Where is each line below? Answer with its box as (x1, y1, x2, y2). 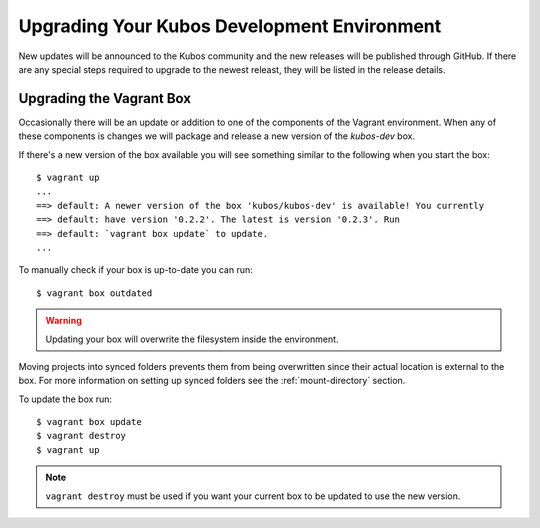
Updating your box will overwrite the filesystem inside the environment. (45, 333, 339, 345)
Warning (45, 315, 82, 327)
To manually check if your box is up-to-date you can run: (18, 264, 254, 276)
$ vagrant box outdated (36, 287, 153, 299)
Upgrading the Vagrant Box (18, 90, 192, 107)
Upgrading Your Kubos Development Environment (18, 15, 442, 37)
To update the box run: (18, 393, 113, 405)
